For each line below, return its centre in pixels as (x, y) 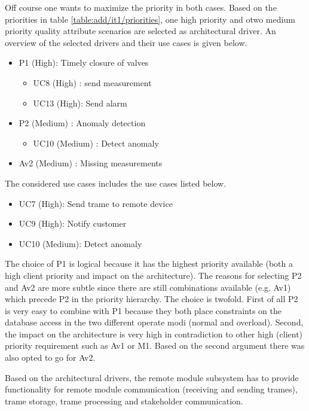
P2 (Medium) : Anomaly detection (82, 123)
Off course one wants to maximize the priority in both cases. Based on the (141, 7)
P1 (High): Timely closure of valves (84, 63)
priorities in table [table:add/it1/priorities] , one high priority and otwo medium (150, 19)
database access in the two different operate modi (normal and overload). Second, (154, 322)
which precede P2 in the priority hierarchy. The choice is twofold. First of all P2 (152, 299)
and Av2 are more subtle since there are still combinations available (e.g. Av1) (148, 287)
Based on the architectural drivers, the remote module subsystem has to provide (152, 377)
